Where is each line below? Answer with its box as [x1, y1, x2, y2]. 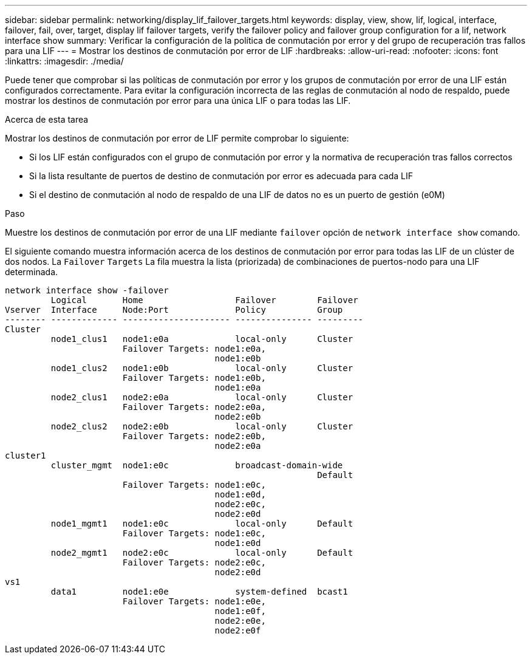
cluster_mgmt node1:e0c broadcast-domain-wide [50, 460, 343, 470]
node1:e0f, [214, 606, 266, 616]
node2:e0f [214, 626, 261, 635]
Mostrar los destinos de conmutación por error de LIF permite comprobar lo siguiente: [5, 133, 349, 143]
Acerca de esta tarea [5, 114, 89, 125]
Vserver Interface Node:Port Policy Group [5, 305, 343, 315]
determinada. [5, 267, 58, 277]
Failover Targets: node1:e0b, [122, 373, 266, 383]
